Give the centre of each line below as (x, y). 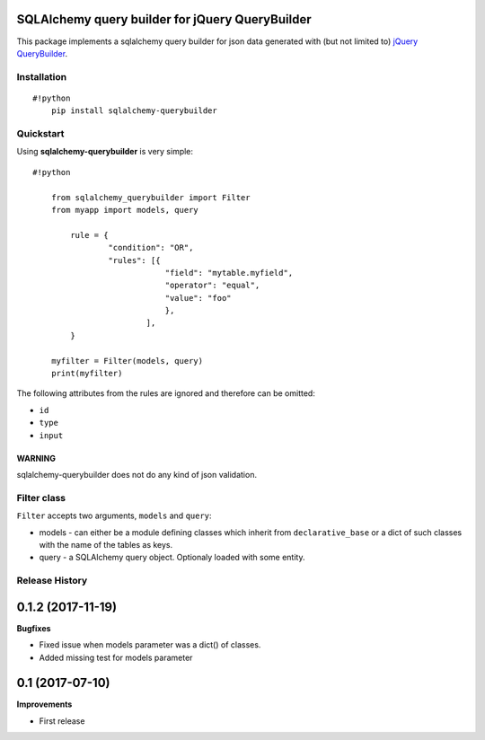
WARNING (36, 458)
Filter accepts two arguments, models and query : (114, 515)
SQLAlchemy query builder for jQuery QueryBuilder (164, 19)
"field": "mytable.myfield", (229, 273)
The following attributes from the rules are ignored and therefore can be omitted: (166, 393)
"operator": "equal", (212, 286)
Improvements (44, 704)
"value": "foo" (198, 298)
